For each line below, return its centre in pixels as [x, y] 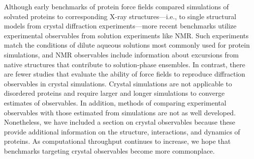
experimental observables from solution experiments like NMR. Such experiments [126, 35]
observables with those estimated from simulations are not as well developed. [120, 112]
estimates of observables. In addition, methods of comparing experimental [115, 102]
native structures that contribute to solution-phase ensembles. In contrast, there [125, 64]
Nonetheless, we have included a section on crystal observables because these [120, 122]
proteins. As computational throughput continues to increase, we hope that [117, 141]
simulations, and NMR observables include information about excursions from [121, 54]
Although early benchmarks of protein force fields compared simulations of [116, 6]
